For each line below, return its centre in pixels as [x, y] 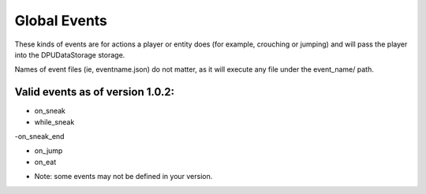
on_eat [45, 162]
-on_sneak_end [39, 136]
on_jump [49, 151]
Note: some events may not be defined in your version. [123, 177]
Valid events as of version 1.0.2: [95, 92]
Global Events [61, 21]
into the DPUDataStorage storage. [70, 54]
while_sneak [54, 121]
